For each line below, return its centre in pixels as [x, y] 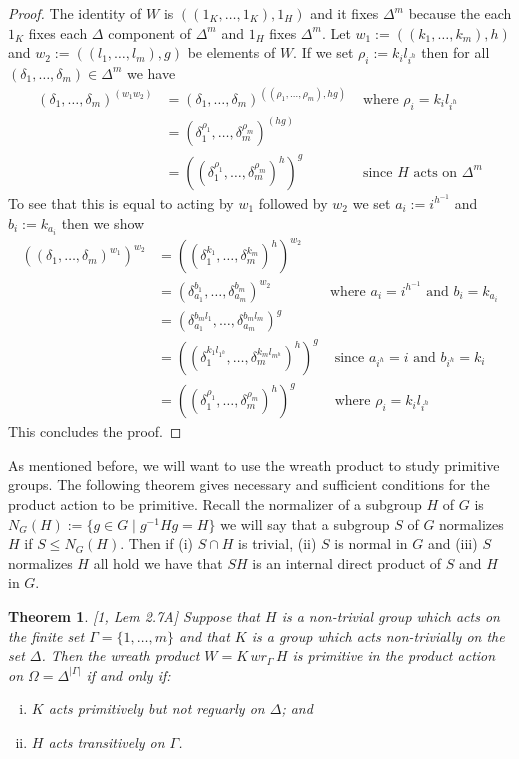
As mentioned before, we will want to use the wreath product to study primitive [254, 464]
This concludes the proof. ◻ [95, 431]
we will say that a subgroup [305, 523]
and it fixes [344, 13]
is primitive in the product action [394, 655]
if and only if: [128, 674]
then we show [103, 222]
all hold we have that [158, 562]
